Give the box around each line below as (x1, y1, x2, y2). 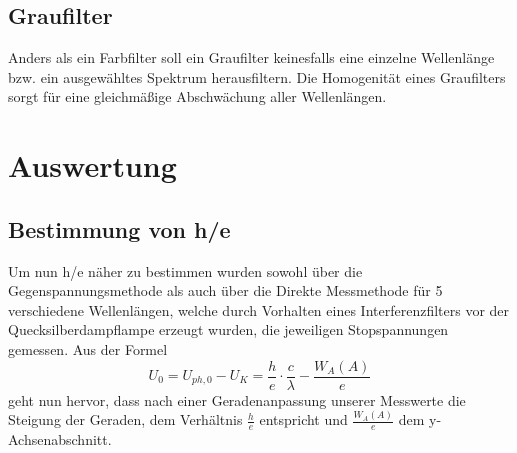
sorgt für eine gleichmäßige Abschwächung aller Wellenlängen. (8, 86, 387, 107)
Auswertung (8, 145, 177, 186)
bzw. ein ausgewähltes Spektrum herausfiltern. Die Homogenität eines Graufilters (8, 66, 506, 87)
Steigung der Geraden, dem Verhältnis (8, 409, 243, 430)
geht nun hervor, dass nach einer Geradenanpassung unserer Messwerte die (8, 389, 466, 410)
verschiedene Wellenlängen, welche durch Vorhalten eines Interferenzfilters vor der (8, 299, 510, 320)
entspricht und (259, 409, 348, 430)
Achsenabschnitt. (8, 429, 112, 450)
